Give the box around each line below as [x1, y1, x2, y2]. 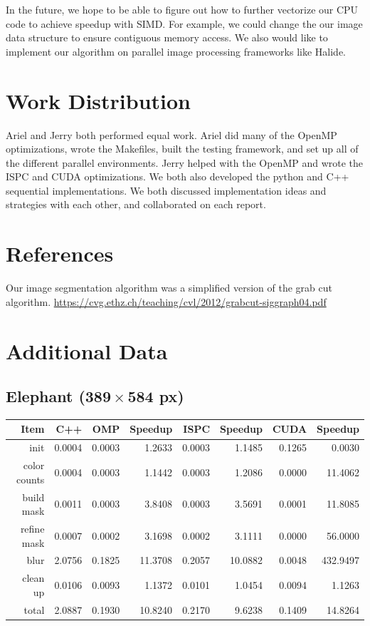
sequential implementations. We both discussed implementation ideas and [6, 183, 327, 197]
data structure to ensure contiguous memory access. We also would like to [6, 30, 328, 45]
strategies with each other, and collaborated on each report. [6, 197, 266, 212]
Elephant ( [6, 385, 85, 407]
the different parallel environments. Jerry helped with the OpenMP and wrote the [6, 155, 364, 170]
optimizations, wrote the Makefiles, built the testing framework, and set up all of [6, 141, 359, 156]
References [6, 239, 114, 268]
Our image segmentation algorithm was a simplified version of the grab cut [6, 280, 332, 295]
